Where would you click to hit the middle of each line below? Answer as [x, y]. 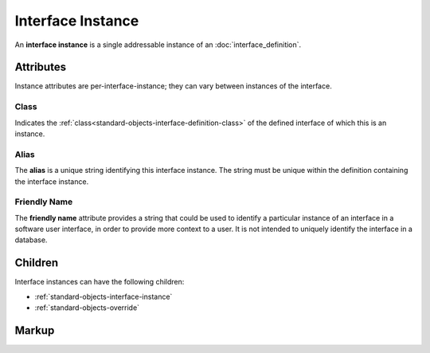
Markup [35, 330]
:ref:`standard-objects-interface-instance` [104, 296]
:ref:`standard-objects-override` [87, 308]
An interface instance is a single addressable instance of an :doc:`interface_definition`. [158, 45]
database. [31, 240]
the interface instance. [52, 181]
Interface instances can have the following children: [100, 282]
